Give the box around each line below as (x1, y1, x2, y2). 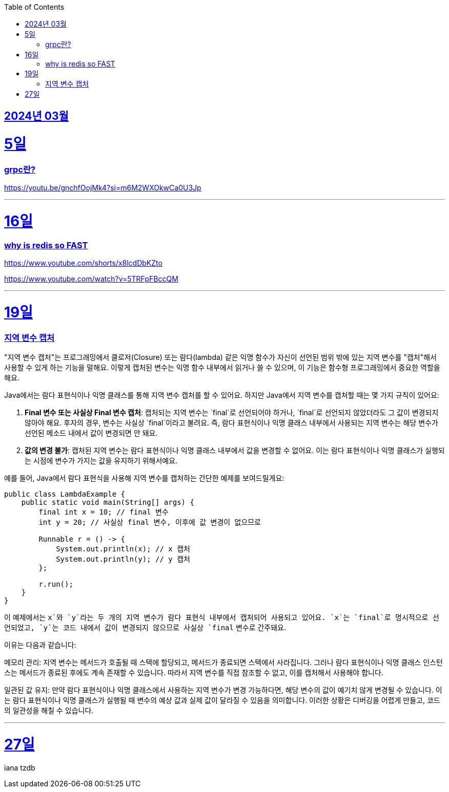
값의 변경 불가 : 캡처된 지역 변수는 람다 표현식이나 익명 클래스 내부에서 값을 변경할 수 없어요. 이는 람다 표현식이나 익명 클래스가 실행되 (25, 446, 445, 455)
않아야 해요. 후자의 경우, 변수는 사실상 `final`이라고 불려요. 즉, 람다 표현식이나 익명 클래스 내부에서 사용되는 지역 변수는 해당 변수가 (25, 418, 438, 427)
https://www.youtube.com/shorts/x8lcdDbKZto (4, 259, 162, 268)
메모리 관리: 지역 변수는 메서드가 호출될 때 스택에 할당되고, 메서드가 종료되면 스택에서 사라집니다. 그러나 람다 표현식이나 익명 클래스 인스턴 (4, 658, 443, 667)
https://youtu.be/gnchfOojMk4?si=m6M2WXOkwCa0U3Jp (4, 183, 201, 192)
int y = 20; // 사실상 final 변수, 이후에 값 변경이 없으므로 (38, 518, 261, 527)
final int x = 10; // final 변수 (38, 508, 169, 517)
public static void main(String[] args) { (21, 498, 194, 507)
